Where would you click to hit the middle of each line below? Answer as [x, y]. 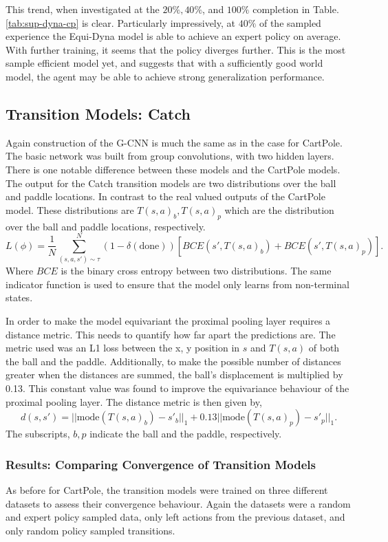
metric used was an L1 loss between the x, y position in [123, 348]
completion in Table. [296, 9]
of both [324, 348]
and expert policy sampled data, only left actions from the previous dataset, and [175, 517]
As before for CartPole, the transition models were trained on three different [167, 490]
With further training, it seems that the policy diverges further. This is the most [176, 49]
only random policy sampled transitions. [90, 530]
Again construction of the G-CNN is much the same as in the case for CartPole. [174, 142]
